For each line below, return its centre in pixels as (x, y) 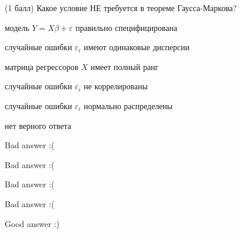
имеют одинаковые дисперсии (137, 47)
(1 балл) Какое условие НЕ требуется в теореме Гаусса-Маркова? (121, 8)
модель (17, 27)
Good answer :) (32, 223)
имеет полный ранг (125, 66)
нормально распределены (128, 105)
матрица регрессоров (42, 66)
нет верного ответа (38, 125)
